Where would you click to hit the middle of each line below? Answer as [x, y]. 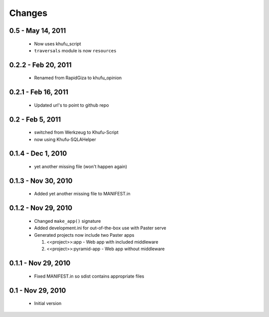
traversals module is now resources [75, 50]
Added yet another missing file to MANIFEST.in [82, 194]
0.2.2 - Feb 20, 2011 [40, 65]
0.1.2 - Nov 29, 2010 [41, 208]
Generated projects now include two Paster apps [84, 235]
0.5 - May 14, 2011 [38, 31]
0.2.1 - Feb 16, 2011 [39, 92]
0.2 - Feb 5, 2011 [35, 119]
